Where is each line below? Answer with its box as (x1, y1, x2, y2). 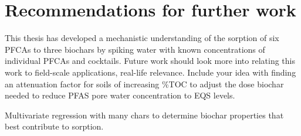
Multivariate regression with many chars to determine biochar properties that (5, 108, 284, 121)
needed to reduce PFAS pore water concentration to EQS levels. (5, 89, 235, 101)
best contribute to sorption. (5, 120, 104, 132)
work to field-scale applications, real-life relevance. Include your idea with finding (5, 66, 296, 78)
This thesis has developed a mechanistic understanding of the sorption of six (5, 32, 279, 44)
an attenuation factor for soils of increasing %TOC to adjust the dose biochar (5, 77, 284, 90)
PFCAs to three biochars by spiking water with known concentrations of (5, 43, 265, 55)
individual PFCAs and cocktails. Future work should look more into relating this (5, 55, 295, 67)
